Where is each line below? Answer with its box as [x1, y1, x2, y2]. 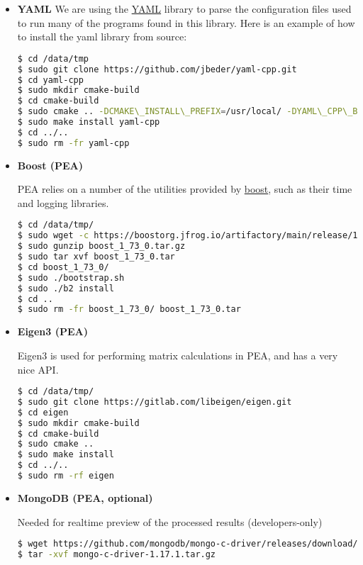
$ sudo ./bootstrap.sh [17, 272, 125, 283]
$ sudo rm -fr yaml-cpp [17, 138, 130, 148]
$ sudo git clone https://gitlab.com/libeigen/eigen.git [17, 396, 292, 407]
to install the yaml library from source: [17, 29, 187, 44]
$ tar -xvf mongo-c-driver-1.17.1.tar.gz [17, 549, 216, 560]
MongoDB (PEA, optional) [17, 490, 153, 505]
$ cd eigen [17, 407, 69, 418]
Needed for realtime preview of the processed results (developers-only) [17, 514, 323, 529]
